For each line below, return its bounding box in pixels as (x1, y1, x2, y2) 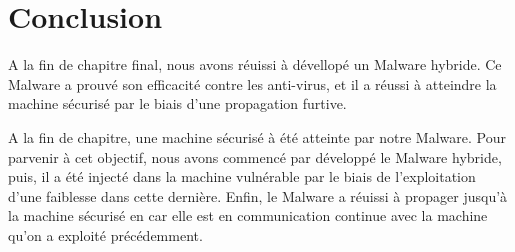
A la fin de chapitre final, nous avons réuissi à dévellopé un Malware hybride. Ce (8, 54, 502, 75)
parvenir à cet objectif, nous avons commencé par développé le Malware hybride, (8, 146, 502, 167)
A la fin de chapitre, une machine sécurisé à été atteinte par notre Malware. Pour (8, 126, 506, 147)
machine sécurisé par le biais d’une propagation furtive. (8, 93, 347, 114)
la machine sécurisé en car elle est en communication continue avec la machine (8, 205, 488, 226)
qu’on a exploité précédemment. (8, 224, 203, 245)
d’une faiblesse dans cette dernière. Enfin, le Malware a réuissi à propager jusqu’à (8, 185, 508, 206)
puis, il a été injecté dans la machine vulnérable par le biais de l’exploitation (8, 166, 476, 187)
